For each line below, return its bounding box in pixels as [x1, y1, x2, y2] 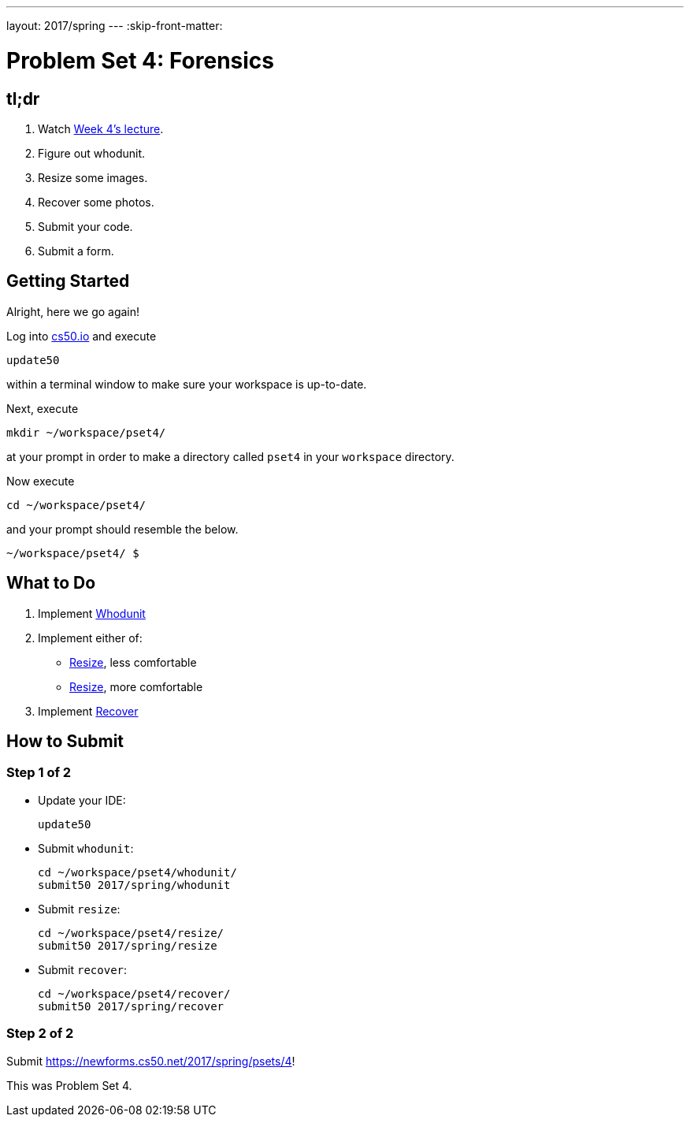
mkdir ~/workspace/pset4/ [6, 426, 166, 439]
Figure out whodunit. [38, 146, 146, 160]
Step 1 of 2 [6, 764, 72, 781]
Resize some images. [38, 170, 148, 184]
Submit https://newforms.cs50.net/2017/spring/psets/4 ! [6, 1054, 295, 1068]
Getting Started [6, 271, 130, 292]
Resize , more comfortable [69, 679, 203, 694]
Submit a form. [38, 244, 114, 258]
